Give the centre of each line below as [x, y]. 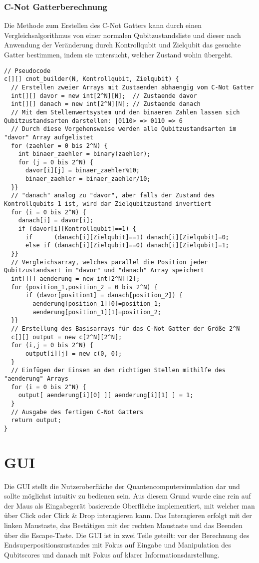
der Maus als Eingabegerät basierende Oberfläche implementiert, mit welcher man [129, 505]
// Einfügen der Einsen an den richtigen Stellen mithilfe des [118, 370]
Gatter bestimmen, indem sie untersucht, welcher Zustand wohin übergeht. [119, 54]
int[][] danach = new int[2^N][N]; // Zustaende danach [106, 104]
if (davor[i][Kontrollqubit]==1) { [77, 229]
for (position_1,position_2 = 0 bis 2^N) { [84, 287]
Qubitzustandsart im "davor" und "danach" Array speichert [104, 271]
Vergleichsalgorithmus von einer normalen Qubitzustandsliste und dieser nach [123, 35]
